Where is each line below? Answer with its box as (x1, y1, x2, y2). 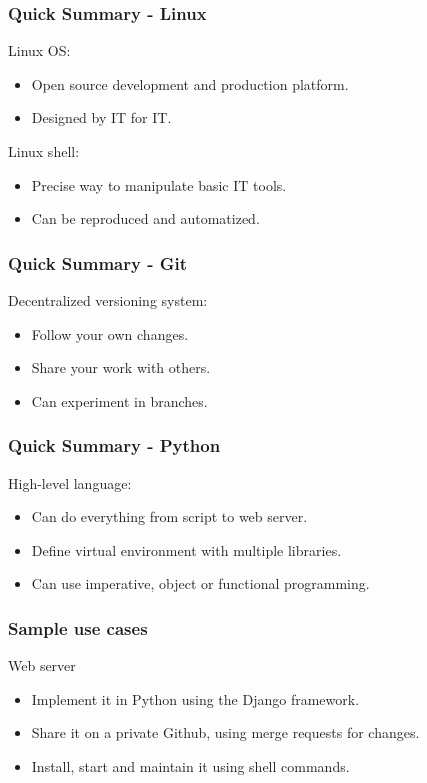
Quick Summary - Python (8, 433, 221, 458)
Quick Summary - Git (8, 250, 188, 275)
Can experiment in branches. (31, 390, 208, 411)
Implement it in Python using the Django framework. (31, 688, 360, 709)
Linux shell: (8, 141, 80, 161)
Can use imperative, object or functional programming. (31, 573, 370, 594)
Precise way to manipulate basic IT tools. (31, 174, 287, 195)
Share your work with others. (31, 357, 211, 378)
